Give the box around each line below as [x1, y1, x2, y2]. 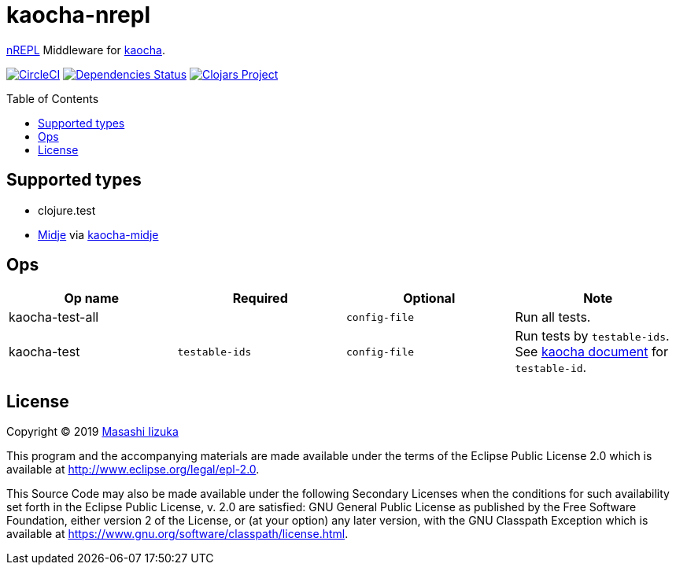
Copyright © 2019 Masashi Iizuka [6, 425, 179, 439]
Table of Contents [6, 91, 99, 105]
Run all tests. [515, 309, 591, 326]
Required [232, 290, 288, 307]
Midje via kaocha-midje [38, 227, 159, 241]
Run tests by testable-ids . [515, 328, 670, 344]
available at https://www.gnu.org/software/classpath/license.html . [6, 527, 349, 541]
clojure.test [38, 203, 96, 217]
